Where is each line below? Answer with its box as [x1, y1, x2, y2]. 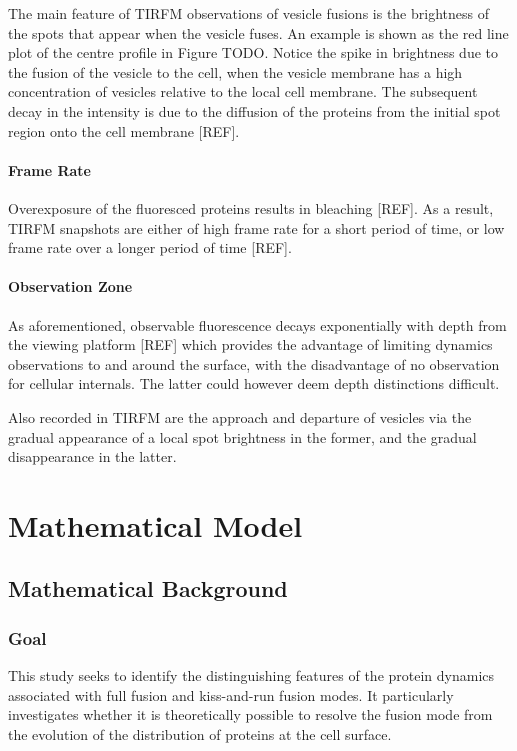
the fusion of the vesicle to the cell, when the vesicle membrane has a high [8, 61, 463, 82]
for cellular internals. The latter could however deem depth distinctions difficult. [8, 373, 500, 394]
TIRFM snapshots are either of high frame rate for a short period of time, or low [8, 217, 505, 238]
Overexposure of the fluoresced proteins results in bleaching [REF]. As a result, [8, 197, 494, 218]
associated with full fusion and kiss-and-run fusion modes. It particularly [8, 684, 454, 705]
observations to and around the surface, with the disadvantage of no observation [8, 353, 500, 374]
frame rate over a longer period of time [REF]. [8, 237, 292, 258]
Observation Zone [8, 276, 133, 297]
